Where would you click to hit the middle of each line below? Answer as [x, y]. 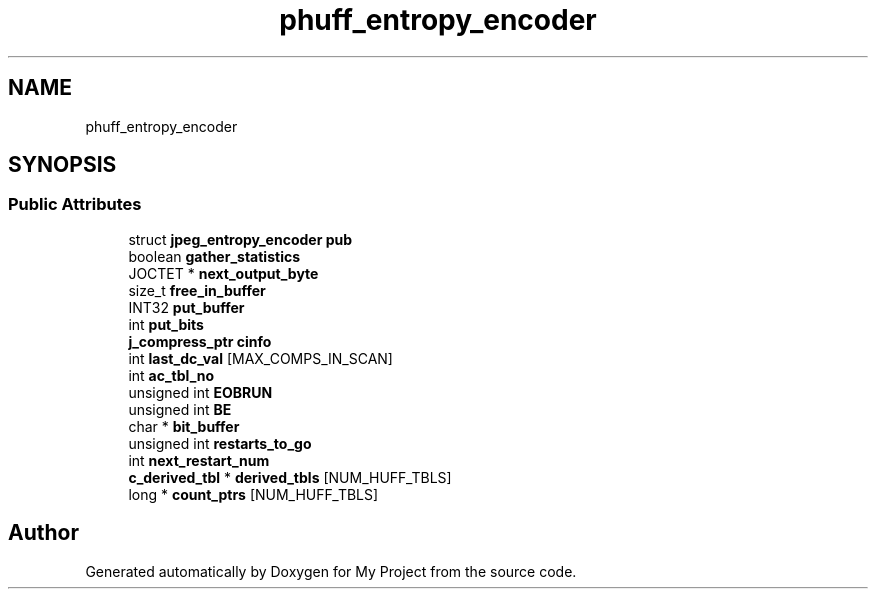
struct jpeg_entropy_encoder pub [240, 239]
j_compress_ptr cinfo [200, 341]
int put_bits [166, 324]
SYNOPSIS [62, 165]
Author [43, 533]
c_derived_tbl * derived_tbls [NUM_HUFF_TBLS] [290, 477]
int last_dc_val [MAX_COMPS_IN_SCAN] [260, 358]
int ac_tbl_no [171, 375]
